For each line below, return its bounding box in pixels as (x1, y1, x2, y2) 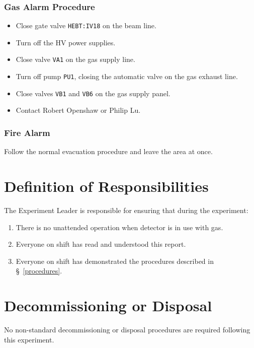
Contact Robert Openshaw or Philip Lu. (16, 105, 141, 115)
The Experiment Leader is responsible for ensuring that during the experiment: (4, 204, 248, 215)
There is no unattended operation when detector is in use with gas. (16, 222, 223, 232)
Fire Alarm (4, 126, 50, 138)
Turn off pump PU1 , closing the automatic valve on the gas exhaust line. (16, 71, 238, 82)
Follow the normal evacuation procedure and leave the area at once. (4, 146, 213, 157)
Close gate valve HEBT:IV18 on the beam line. (16, 20, 156, 31)
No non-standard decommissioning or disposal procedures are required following (4, 324, 250, 335)
